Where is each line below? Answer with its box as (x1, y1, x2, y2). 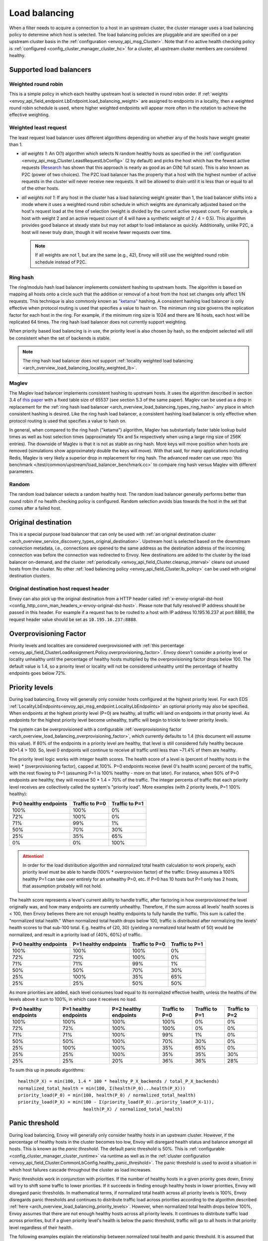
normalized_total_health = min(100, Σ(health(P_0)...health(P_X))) (18, 1085, 186, 1091)
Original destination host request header (9, 585, 109, 592)
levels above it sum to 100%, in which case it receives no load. (9, 996, 137, 1002)
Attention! (22, 853, 44, 859)
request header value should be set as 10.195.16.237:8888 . (9, 616, 137, 622)
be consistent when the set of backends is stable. (9, 335, 111, 341)
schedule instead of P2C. (35, 259, 87, 265)
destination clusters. (9, 573, 51, 579)
